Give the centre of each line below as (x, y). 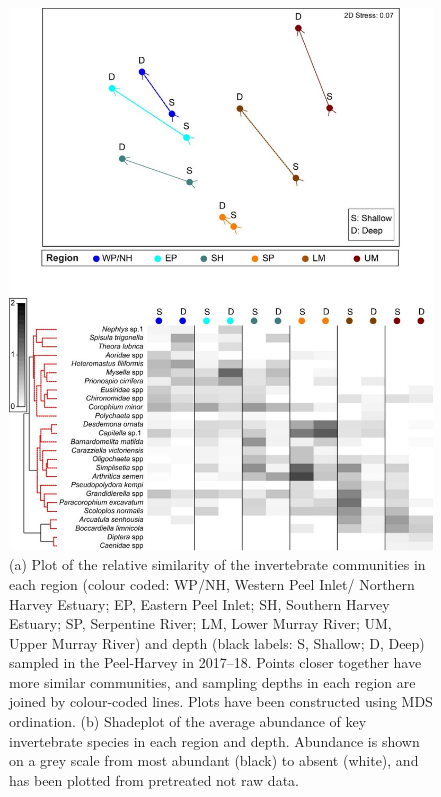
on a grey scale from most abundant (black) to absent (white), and (214, 760)
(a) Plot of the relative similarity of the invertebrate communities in (217, 564)
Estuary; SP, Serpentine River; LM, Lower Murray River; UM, (200, 623)
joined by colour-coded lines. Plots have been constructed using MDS (221, 701)
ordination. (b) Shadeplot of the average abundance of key (188, 721)
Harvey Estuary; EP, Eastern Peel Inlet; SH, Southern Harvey (199, 603)
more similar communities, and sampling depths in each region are (212, 681)
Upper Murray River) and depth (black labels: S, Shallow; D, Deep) (217, 642)
